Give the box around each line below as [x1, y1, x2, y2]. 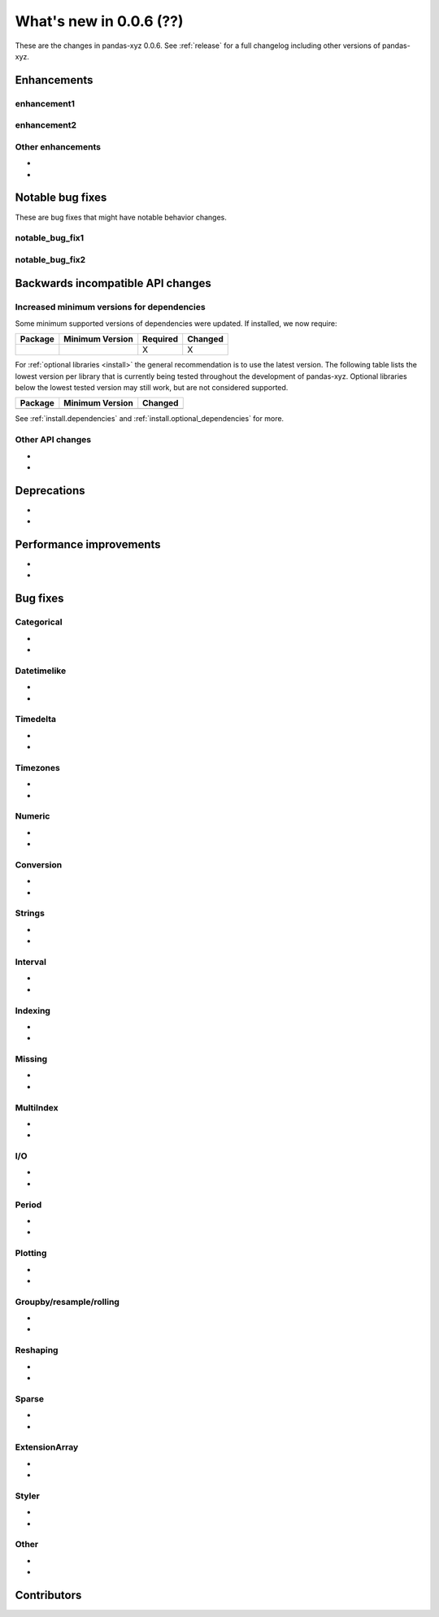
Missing [15, 1054, 48, 1065]
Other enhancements [15, 141, 102, 152]
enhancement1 [15, 98, 76, 109]
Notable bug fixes [15, 191, 107, 205]
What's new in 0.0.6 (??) [15, 12, 184, 30]
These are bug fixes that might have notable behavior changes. [15, 212, 227, 222]
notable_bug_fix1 [15, 233, 85, 244]
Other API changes [15, 434, 92, 446]
